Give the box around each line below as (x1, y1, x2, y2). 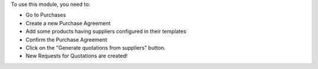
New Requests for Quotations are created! (25, 53, 128, 60)
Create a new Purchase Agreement (25, 19, 111, 26)
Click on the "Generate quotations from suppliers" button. (25, 44, 166, 51)
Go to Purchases (25, 12, 66, 19)
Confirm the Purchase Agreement (25, 36, 107, 43)
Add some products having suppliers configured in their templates (25, 28, 187, 35)
